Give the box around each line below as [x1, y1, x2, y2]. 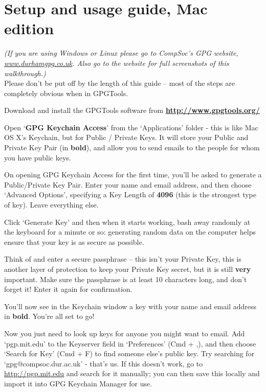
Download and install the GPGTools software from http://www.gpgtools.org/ [4, 105, 260, 116]
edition [4, 18, 54, 39]
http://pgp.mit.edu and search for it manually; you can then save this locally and [4, 368, 260, 379]
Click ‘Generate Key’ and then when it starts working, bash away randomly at [4, 216, 251, 227]
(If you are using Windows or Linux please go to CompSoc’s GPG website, [4, 48, 238, 58]
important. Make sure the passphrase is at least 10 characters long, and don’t [4, 273, 247, 284]
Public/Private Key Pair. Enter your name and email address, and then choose [4, 179, 252, 190]
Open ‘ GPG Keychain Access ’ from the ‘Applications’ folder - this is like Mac [4, 122, 258, 132]
